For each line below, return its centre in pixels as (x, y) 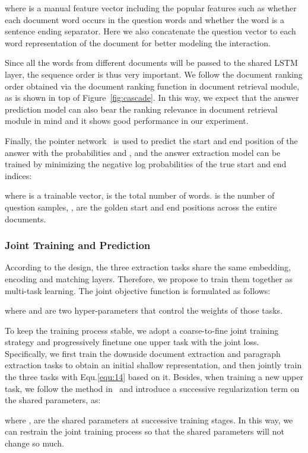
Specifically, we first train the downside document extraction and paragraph (143, 353)
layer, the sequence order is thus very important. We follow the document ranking (154, 74)
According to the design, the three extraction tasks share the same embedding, (148, 267)
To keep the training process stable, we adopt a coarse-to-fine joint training (142, 330)
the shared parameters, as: (53, 400)
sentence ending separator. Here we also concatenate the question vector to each (150, 31)
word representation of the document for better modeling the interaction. (138, 42)
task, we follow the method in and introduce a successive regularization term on (152, 388)
